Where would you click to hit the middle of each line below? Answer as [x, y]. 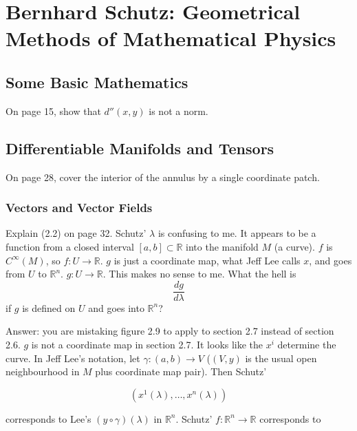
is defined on [49, 307]
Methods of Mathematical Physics [171, 38]
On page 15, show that [53, 111]
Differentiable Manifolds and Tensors [140, 148]
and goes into [116, 307]
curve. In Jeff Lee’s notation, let [73, 358]
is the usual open [281, 358]
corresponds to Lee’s [48, 418]
